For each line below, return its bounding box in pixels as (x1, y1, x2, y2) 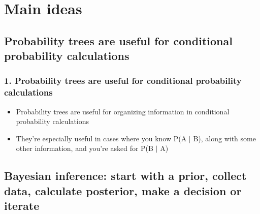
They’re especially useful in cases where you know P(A (16, 133, 187, 143)
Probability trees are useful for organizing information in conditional (16, 106, 230, 116)
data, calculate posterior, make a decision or (4, 182, 242, 198)
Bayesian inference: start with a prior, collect (4, 168, 247, 184)
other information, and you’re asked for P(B (16, 143, 153, 154)
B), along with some (193, 133, 256, 143)
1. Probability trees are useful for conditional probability (4, 74, 242, 87)
